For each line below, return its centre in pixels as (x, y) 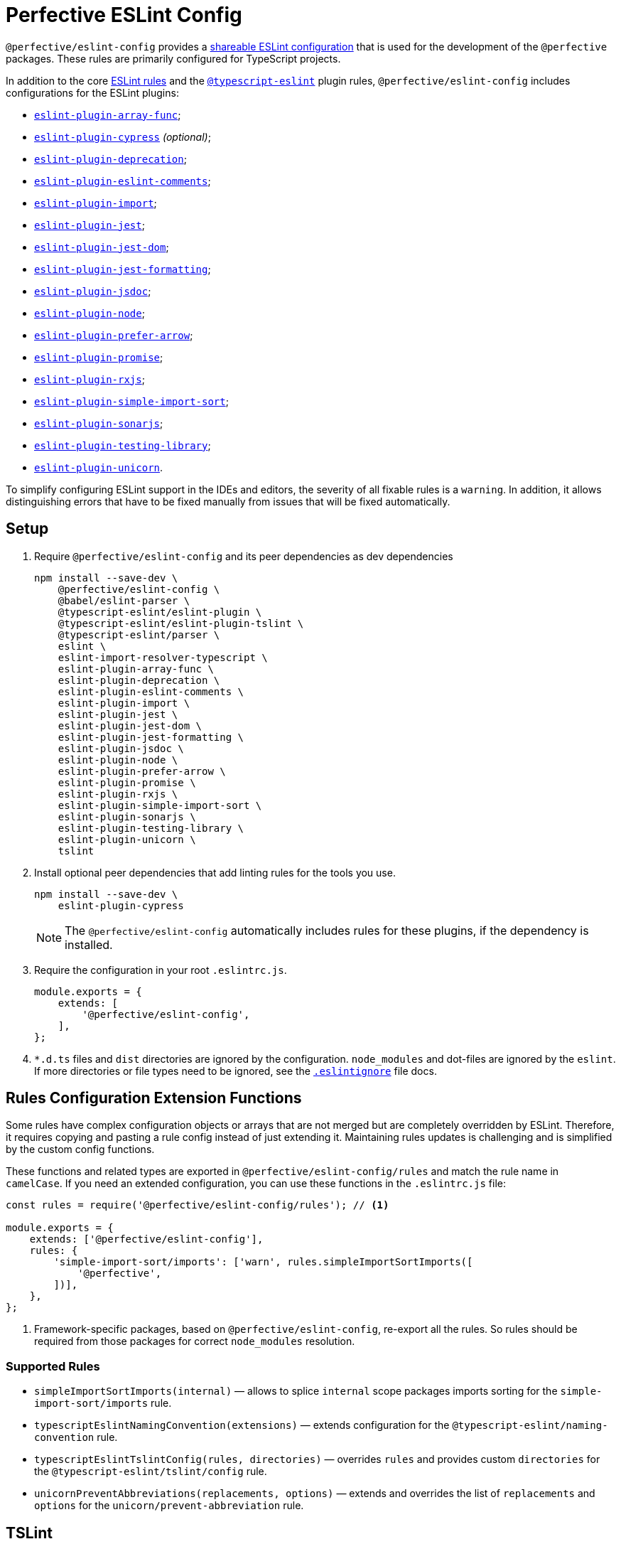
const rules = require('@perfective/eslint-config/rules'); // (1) (198, 1205)
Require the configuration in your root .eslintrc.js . (161, 970)
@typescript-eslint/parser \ (139, 634)
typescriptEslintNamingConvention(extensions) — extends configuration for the (242, 1425)
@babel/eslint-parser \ (124, 600)
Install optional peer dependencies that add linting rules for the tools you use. (215, 872)
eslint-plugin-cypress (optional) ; (123, 136)
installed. (89, 944)
